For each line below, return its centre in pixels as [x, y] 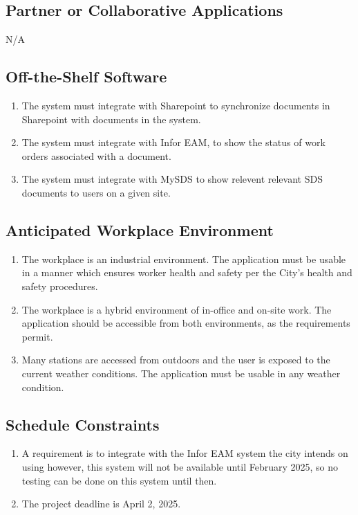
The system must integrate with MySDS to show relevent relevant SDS [172, 179]
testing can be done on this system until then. [119, 480]
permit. [37, 336]
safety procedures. [60, 286]
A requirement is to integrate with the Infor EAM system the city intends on [185, 453]
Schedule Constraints [83, 424]
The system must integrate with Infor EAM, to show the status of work [173, 142]
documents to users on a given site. [96, 192]
